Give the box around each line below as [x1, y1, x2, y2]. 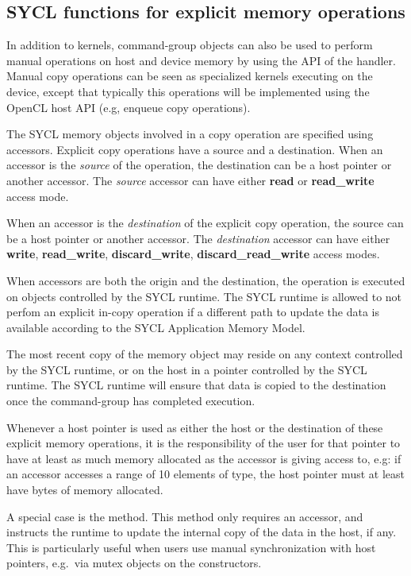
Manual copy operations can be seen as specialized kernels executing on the [6, 68, 373, 84]
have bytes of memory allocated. [6, 481, 163, 498]
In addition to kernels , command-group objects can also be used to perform [6, 37, 373, 53]
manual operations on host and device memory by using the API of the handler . [6, 52, 396, 68]
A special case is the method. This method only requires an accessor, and [6, 508, 363, 524]
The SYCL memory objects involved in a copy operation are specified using [6, 126, 374, 142]
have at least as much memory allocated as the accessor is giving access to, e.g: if [6, 450, 401, 466]
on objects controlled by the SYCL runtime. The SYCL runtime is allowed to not [6, 288, 402, 304]
